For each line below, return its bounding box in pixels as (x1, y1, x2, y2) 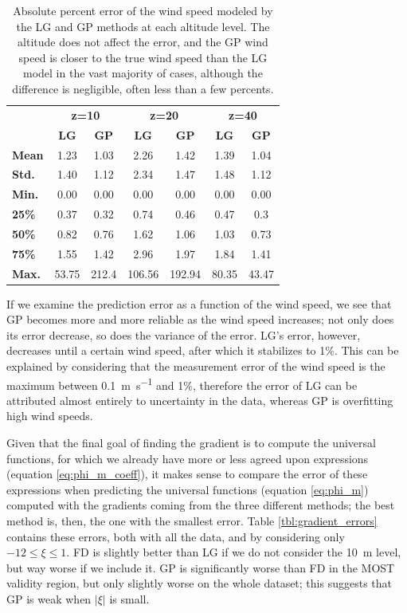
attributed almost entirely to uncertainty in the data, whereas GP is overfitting (6, 391, 393, 408)
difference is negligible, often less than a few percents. (12, 80, 274, 96)
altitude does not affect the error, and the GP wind (18, 33, 268, 50)
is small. (109, 591, 150, 607)
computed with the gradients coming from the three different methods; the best (6, 497, 395, 513)
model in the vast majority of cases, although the (23, 65, 263, 81)
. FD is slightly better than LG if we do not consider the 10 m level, (66, 544, 401, 560)
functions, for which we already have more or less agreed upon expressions (6, 450, 369, 466)
